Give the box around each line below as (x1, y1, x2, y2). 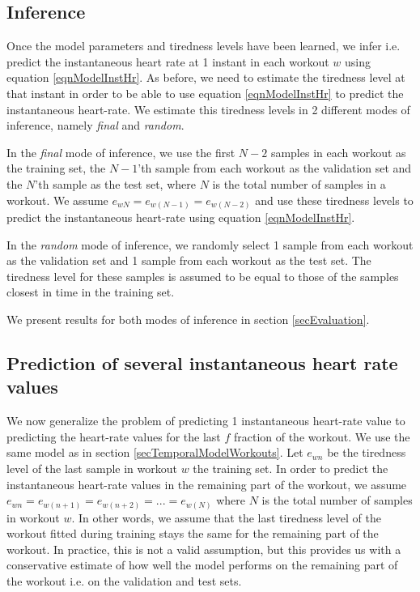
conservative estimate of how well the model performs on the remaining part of (6, 556, 398, 573)
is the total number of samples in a (212, 175, 386, 192)
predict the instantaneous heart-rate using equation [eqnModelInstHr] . (6, 209, 355, 226)
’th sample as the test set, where (35, 175, 196, 192)
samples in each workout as (270, 143, 406, 160)
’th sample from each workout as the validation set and (138, 160, 412, 177)
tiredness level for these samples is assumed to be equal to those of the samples (6, 267, 399, 284)
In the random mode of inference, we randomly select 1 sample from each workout (6, 236, 414, 253)
